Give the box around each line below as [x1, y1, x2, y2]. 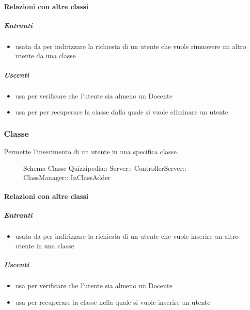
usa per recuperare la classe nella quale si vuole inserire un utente [15, 296, 211, 307]
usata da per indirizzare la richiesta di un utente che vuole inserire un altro [15, 231, 239, 241]
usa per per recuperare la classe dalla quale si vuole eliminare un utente [15, 107, 228, 117]
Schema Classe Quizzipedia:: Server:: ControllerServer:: [23, 163, 187, 173]
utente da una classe [15, 50, 76, 61]
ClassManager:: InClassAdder [23, 172, 111, 182]
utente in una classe [15, 241, 74, 251]
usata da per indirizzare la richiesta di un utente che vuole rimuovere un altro [15, 41, 246, 51]
